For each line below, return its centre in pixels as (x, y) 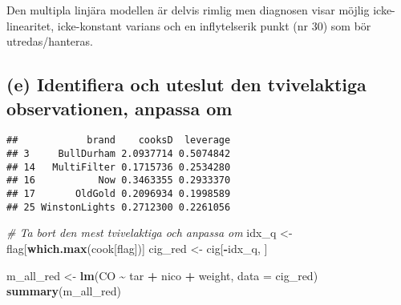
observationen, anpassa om (119, 108)
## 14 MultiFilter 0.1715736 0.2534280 (119, 167)
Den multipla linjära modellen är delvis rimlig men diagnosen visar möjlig (188, 10)
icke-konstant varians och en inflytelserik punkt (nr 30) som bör (214, 25)
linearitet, (30, 25)
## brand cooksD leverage (119, 140)
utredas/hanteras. (50, 41)
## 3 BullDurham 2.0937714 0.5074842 (119, 154)
